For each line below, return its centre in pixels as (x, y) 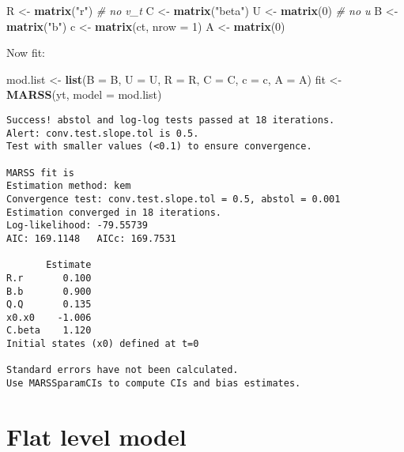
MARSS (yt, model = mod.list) (84, 94)
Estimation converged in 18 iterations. (114, 212)
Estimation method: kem (69, 186)
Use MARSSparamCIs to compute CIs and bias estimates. (154, 384)
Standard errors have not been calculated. (123, 370)
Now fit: (26, 53)
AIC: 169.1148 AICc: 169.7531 (91, 238)
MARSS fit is (40, 173)
